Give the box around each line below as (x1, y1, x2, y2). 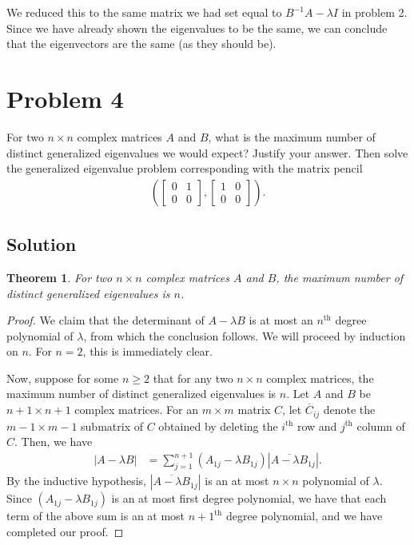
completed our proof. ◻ (6, 523, 124, 539)
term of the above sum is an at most (6, 507, 185, 524)
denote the (323, 401, 376, 418)
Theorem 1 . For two (6, 269, 113, 285)
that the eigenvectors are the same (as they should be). (6, 35, 277, 52)
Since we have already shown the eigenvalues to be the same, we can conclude (6, 19, 388, 36)
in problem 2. (341, 4, 408, 20)
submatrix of (81, 417, 143, 434)
